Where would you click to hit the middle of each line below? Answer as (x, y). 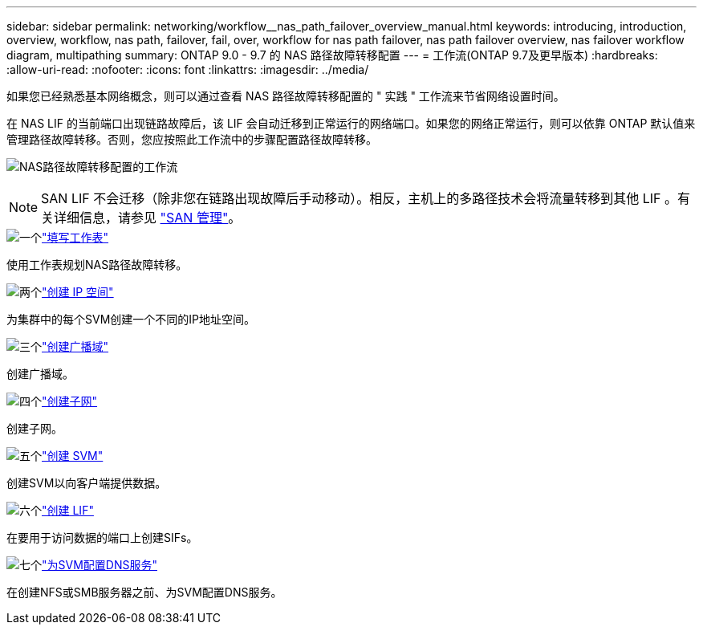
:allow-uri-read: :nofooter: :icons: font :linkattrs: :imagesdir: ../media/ (188, 69)
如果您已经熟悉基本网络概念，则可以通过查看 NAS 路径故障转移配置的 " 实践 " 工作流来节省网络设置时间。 (286, 96)
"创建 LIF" (68, 510)
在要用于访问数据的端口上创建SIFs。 (102, 537)
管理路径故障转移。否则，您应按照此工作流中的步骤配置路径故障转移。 (192, 139)
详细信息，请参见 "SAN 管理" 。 (148, 218)
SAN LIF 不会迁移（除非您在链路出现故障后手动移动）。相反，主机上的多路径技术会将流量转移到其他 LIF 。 (360, 198)
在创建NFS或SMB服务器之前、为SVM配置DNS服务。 (144, 592)
